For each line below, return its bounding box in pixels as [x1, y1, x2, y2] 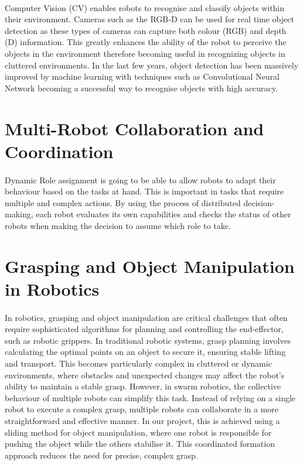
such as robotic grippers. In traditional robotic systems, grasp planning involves [5, 334, 291, 346]
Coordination [5, 139, 114, 163]
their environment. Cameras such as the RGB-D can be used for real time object [5, 13, 294, 25]
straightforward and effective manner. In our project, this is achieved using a [5, 414, 280, 426]
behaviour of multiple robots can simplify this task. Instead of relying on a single [5, 391, 296, 404]
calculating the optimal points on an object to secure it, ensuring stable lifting [5, 346, 286, 358]
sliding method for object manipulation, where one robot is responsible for [5, 426, 272, 438]
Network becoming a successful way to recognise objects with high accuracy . [5, 81, 278, 94]
